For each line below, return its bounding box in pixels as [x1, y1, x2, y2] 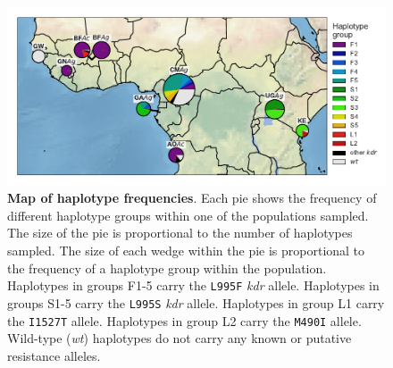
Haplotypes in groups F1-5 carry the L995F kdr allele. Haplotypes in [7, 276, 380, 295]
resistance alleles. [7, 346, 101, 364]
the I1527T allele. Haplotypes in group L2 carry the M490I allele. [7, 311, 362, 330]
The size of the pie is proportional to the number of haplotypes [7, 223, 353, 242]
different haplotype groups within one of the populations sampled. [7, 205, 369, 224]
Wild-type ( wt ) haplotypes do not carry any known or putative [7, 329, 352, 347]
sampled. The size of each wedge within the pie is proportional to [7, 241, 365, 260]
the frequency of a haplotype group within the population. [7, 258, 327, 277]
